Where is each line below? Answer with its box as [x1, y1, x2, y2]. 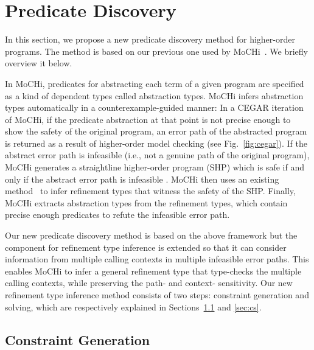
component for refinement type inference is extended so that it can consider [5, 240, 287, 253]
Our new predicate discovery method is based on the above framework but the [5, 229, 298, 242]
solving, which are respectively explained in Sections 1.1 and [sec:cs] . [5, 300, 262, 313]
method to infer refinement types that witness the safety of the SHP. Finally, [5, 184, 296, 197]
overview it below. [5, 57, 72, 69]
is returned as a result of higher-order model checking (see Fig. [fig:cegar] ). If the [5, 136, 308, 149]
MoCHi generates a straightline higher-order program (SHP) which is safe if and [5, 161, 304, 173]
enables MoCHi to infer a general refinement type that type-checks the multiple [5, 264, 302, 277]
